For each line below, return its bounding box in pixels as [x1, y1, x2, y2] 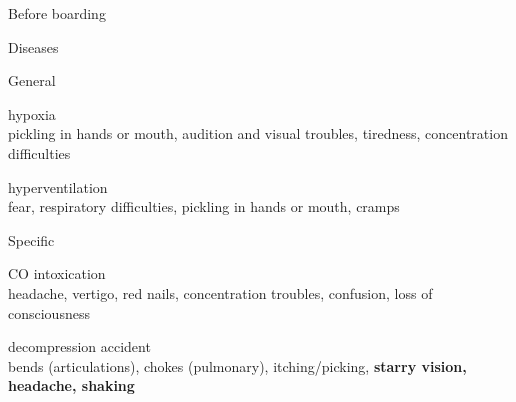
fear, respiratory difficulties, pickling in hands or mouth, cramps [8, 196, 400, 217]
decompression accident [8, 336, 151, 357]
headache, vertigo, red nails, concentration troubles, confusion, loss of [8, 282, 433, 303]
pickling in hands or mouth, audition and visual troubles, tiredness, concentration [8, 123, 508, 144]
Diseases [8, 36, 59, 57]
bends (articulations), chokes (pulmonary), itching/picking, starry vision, [8, 355, 467, 376]
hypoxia [8, 103, 56, 124]
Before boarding [8, 3, 106, 23]
